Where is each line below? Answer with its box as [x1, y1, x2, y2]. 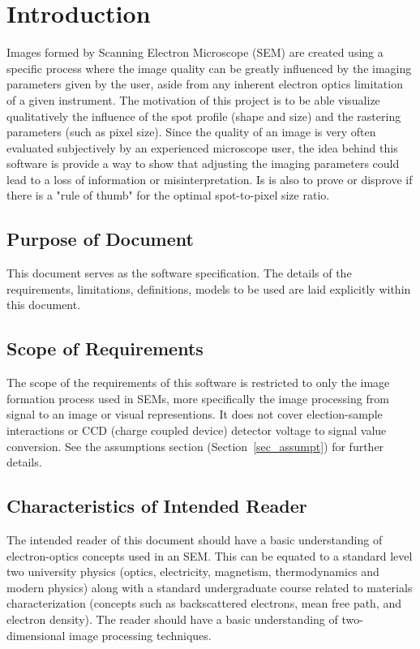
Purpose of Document [6, 226, 194, 251]
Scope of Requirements [6, 336, 204, 361]
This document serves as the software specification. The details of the [6, 264, 352, 282]
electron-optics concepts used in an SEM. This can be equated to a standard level [6, 547, 413, 564]
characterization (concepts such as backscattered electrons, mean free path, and [6, 595, 402, 612]
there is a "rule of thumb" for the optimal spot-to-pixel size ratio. [6, 187, 330, 204]
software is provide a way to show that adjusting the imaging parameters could [6, 155, 400, 172]
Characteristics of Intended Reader [6, 493, 307, 518]
